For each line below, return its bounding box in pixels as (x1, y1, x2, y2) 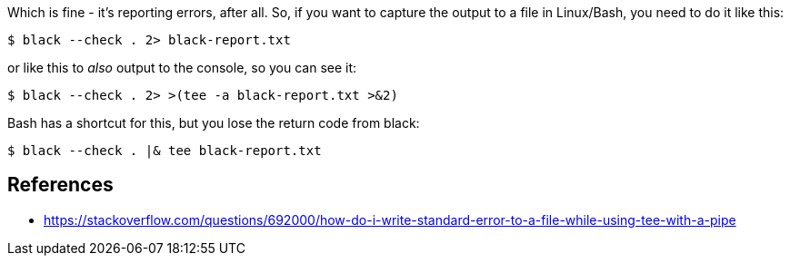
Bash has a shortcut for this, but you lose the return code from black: (7, 115, 420, 131)
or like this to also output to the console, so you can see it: (7, 60, 357, 75)
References (7, 173, 114, 197)
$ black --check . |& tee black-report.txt (7, 143, 322, 158)
